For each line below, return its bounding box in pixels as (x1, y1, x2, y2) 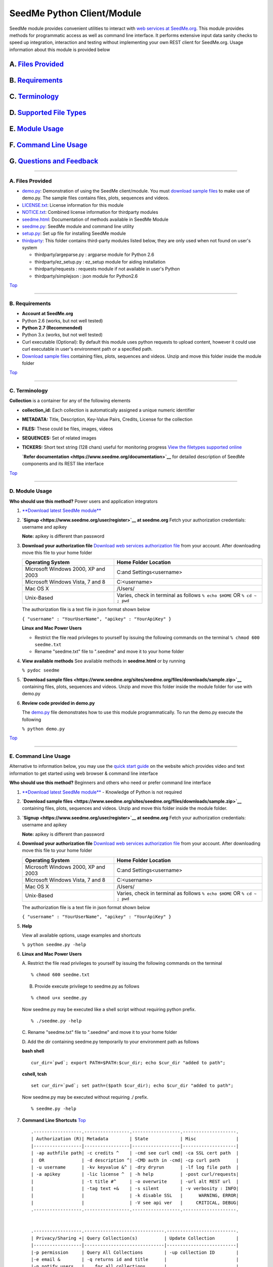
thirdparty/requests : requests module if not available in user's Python (34, 266, 180, 272)
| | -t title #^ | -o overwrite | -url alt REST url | (31, 1178, 239, 1184)
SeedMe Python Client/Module (9, 8, 142, 19)
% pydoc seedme (22, 667, 60, 674)
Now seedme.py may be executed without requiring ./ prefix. (22, 1094, 149, 1100)
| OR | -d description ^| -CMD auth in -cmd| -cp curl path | (31, 1157, 239, 1163)
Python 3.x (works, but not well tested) (22, 332, 103, 338)
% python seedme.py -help (22, 942, 86, 948)
